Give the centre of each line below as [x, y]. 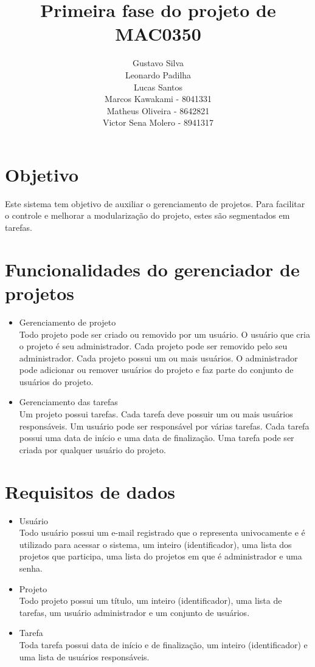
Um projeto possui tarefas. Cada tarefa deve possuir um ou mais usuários [156, 414]
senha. [31, 568]
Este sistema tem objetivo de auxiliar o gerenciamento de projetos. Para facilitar [155, 203]
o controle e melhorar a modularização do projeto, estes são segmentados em [147, 215]
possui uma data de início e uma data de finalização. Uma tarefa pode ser [157, 438]
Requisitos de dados [90, 491]
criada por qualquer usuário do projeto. [92, 449]
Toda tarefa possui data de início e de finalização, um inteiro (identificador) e [163, 644]
